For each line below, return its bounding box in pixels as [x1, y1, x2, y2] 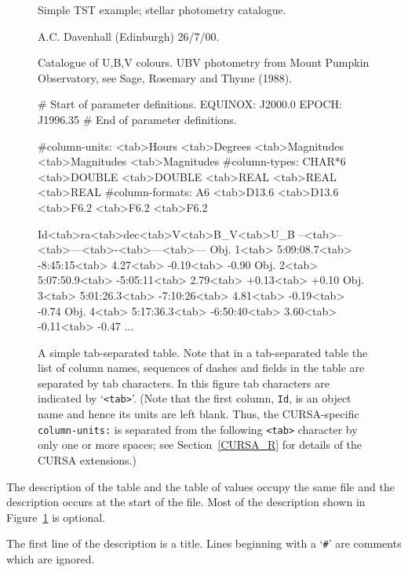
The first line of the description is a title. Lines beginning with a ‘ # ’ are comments [6, 535, 402, 552]
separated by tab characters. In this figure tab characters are [38, 374, 330, 391]
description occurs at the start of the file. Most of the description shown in [6, 494, 366, 510]
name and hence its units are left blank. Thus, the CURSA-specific [38, 406, 359, 422]
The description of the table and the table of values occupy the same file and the [6, 478, 395, 494]
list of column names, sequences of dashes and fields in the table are [38, 359, 365, 376]
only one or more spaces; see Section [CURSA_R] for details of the [38, 436, 362, 453]
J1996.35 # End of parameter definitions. [38, 111, 237, 127]
